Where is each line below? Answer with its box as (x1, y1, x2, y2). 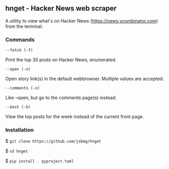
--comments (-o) (5, 86, 40, 91)
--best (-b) (5, 105, 31, 110)
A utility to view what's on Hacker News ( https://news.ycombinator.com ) (5, 17, 158, 24)
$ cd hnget (5, 148, 28, 154)
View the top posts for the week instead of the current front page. (5, 114, 144, 120)
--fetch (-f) (5, 48, 33, 53)
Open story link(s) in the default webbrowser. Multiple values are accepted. (5, 76, 164, 82)
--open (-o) (5, 67, 31, 72)
